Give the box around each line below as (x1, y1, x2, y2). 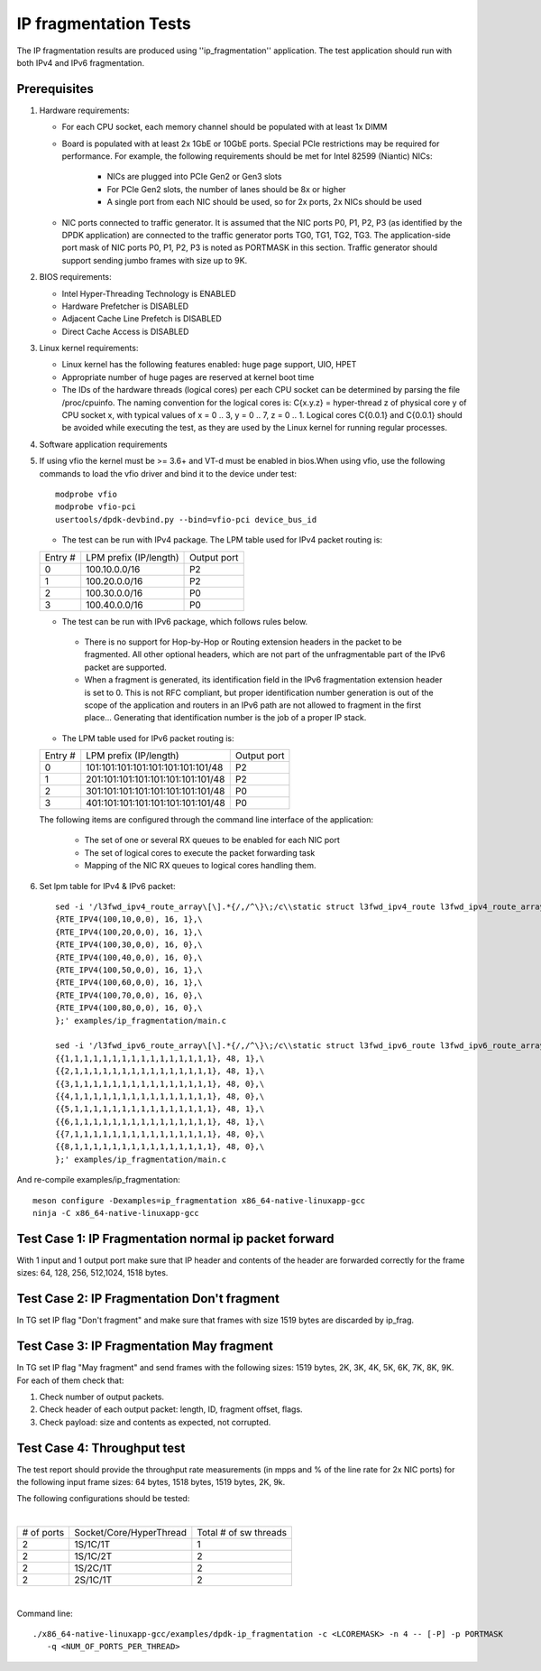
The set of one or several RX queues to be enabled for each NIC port (84, 835, 340, 846)
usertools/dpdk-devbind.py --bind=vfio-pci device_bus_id (55, 515, 317, 525)
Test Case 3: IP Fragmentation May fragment (16, 1339, 274, 1354)
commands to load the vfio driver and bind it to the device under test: (39, 468, 298, 478)
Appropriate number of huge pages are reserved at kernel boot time (61, 371, 315, 383)
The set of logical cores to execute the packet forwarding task (84, 847, 316, 858)
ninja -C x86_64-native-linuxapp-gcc (32, 1208, 200, 1219)
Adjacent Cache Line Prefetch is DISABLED (61, 313, 223, 324)
